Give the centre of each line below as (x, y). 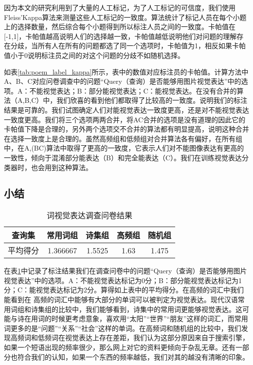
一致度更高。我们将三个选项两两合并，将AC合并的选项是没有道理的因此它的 (125, 119)
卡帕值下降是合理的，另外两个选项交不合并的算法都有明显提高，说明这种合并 (126, 129)
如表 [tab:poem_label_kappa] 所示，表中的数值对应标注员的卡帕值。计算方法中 (126, 71)
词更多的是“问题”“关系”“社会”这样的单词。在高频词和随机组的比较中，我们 (123, 328)
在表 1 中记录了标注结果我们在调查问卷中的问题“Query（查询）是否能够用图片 (126, 271)
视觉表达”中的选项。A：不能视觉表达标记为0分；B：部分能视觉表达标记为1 (123, 280)
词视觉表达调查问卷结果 (90, 215)
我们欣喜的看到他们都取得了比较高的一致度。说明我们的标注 (152, 100)
